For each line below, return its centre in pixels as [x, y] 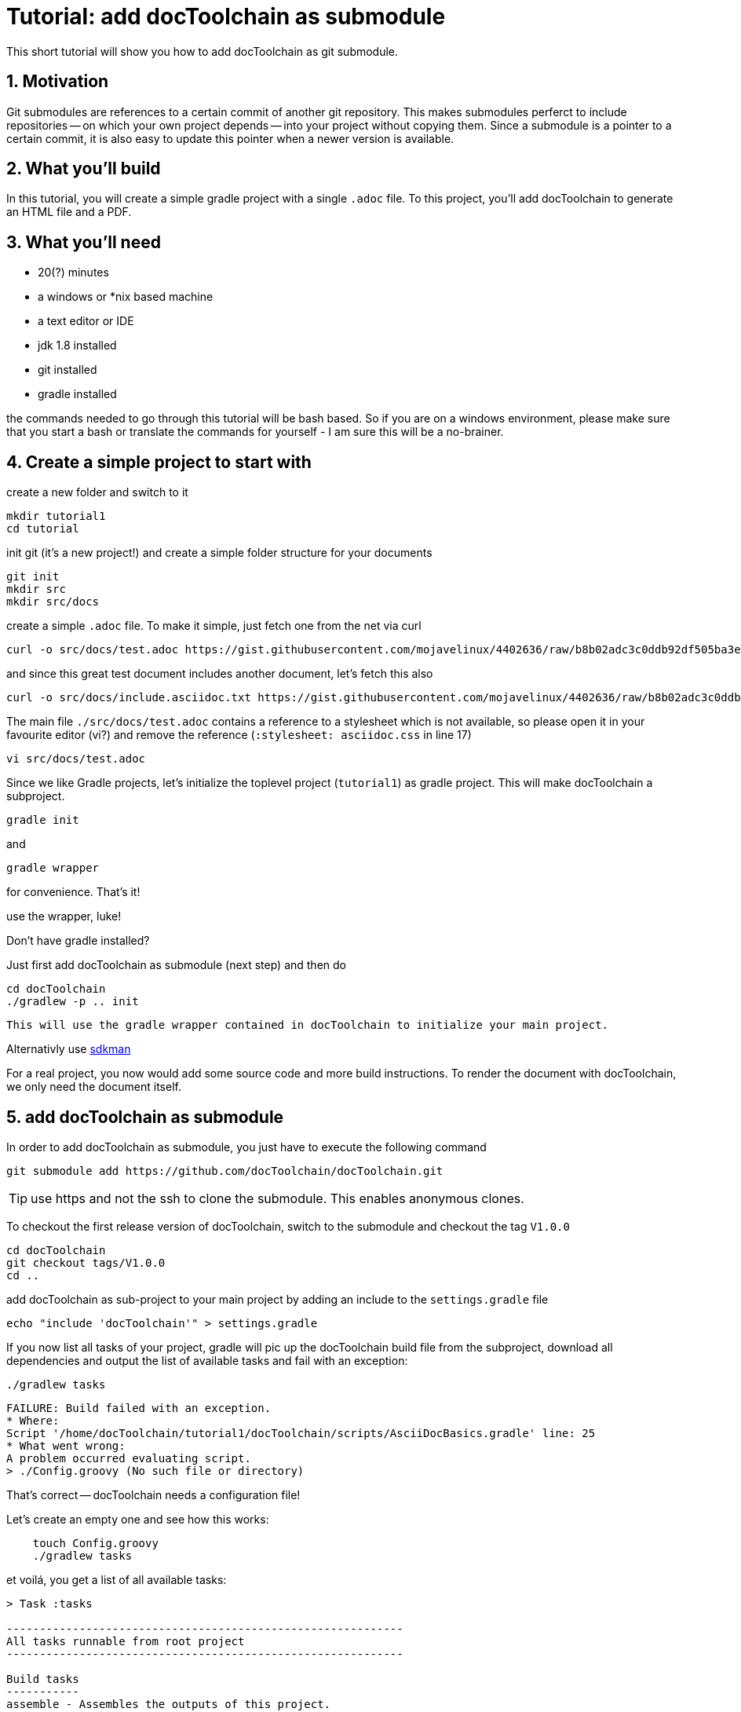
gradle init [43, 820]
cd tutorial [43, 529]
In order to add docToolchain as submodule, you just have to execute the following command [246, 1147]
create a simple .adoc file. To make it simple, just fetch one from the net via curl [214, 626]
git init [33, 577]
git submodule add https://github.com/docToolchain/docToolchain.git [225, 1171]
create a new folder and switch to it [97, 492]
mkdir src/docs [53, 602]
